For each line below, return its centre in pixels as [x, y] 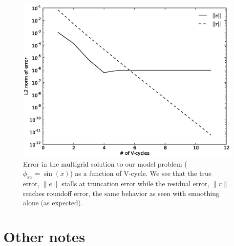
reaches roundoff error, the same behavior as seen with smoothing [121, 193]
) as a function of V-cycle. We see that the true [141, 173]
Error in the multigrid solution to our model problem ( [105, 163]
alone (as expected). [53, 203]
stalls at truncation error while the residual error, [135, 184]
